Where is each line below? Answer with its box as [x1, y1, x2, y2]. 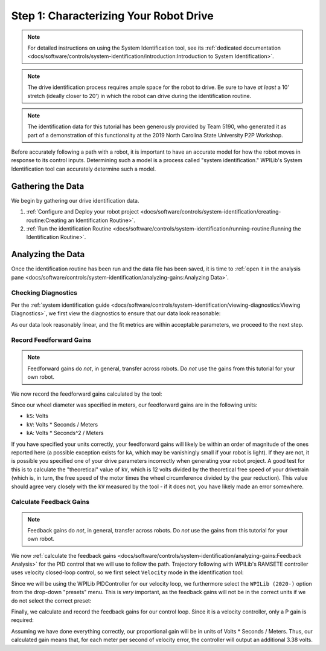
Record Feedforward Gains [11, 336, 92, 344]
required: [11, 617, 34, 624]
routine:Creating [26, 217, 67, 224]
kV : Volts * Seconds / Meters [26, 420, 98, 428]
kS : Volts [26, 412, 48, 420]
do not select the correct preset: [11, 597, 92, 604]
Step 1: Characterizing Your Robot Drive [11, 9, 214, 22]
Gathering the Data [11, 181, 85, 191]
